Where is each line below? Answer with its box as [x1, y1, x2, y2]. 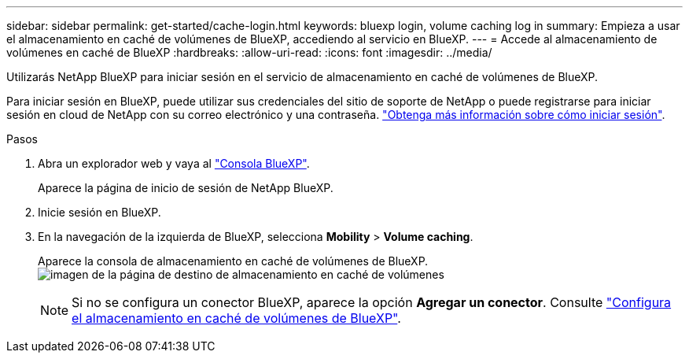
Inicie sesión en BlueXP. [38, 205, 161, 219]
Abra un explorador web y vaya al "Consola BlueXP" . [38, 157, 310, 170]
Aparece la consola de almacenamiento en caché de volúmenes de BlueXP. [38, 254, 429, 268]
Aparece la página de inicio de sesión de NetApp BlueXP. [38, 181, 333, 194]
